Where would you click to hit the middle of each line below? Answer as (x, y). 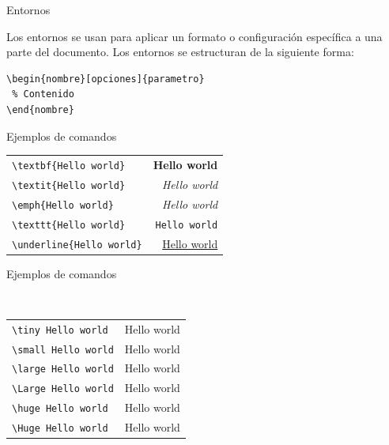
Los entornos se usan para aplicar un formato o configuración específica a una (194, 36)
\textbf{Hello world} (69, 166)
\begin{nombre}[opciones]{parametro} (106, 79)
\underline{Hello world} (77, 245)
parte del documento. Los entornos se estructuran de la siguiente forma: (180, 52)
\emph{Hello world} (63, 205)
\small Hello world (63, 350)
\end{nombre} (40, 109)
